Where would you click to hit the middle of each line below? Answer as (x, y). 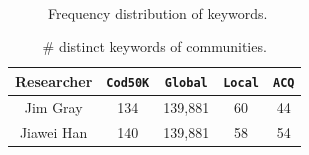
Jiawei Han (53, 131)
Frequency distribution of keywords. (158, 12)
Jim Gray (53, 106)
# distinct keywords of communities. (154, 46)
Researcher (54, 80)
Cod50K (128, 82)
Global (186, 82)
